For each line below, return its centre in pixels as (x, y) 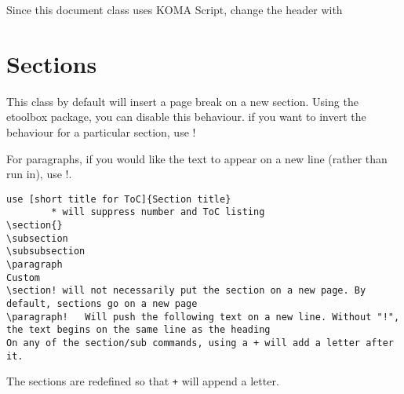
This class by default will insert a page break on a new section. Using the (182, 101)
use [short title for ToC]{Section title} (119, 199)
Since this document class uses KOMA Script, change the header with (175, 9)
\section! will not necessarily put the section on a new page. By (186, 291)
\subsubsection (46, 252)
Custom (23, 277)
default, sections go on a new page (102, 303)
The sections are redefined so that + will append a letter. (143, 381)
